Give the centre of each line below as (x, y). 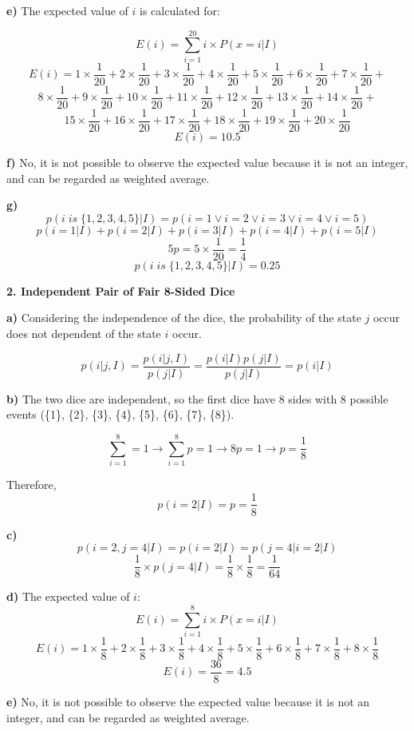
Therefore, (32, 484)
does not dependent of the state (84, 333)
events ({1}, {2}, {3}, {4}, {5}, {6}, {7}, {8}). (120, 414)
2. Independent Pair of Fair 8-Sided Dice (121, 290)
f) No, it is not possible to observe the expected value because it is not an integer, (207, 162)
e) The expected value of (67, 10)
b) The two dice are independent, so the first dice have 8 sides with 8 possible (197, 398)
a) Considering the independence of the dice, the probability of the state (184, 318)
